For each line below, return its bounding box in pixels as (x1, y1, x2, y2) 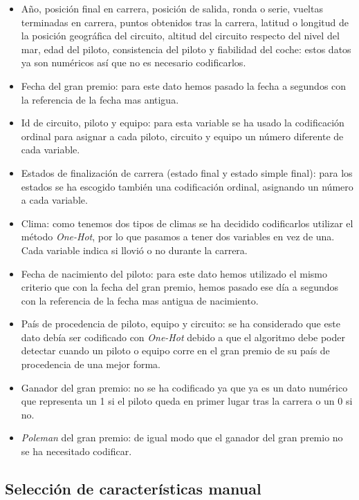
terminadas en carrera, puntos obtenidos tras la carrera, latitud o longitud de (21, 15, 349, 29)
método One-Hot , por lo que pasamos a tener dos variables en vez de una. (21, 229, 335, 244)
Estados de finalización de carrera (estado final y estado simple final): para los (21, 165, 353, 180)
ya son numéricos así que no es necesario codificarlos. (21, 55, 246, 70)
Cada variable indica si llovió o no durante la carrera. (21, 242, 248, 257)
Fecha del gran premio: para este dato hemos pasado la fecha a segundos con (21, 78, 347, 93)
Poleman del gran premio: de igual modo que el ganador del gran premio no (21, 430, 343, 445)
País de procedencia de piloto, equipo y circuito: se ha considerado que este (21, 316, 340, 331)
